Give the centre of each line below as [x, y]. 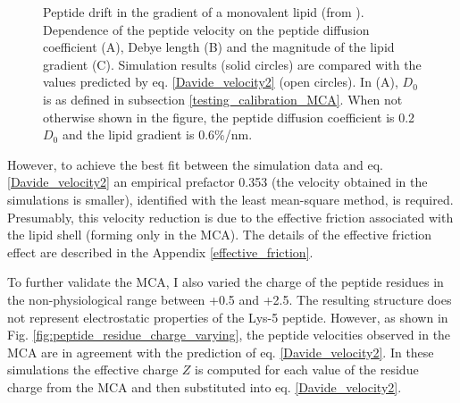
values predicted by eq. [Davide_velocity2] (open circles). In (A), [221, 82]
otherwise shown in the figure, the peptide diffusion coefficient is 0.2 [229, 117]
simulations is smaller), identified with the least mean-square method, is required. [230, 199]
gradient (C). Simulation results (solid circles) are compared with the [232, 64]
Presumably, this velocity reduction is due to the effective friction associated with [230, 217]
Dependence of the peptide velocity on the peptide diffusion [206, 29]
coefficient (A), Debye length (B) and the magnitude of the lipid [219, 47]
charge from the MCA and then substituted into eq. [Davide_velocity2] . [205, 386]
